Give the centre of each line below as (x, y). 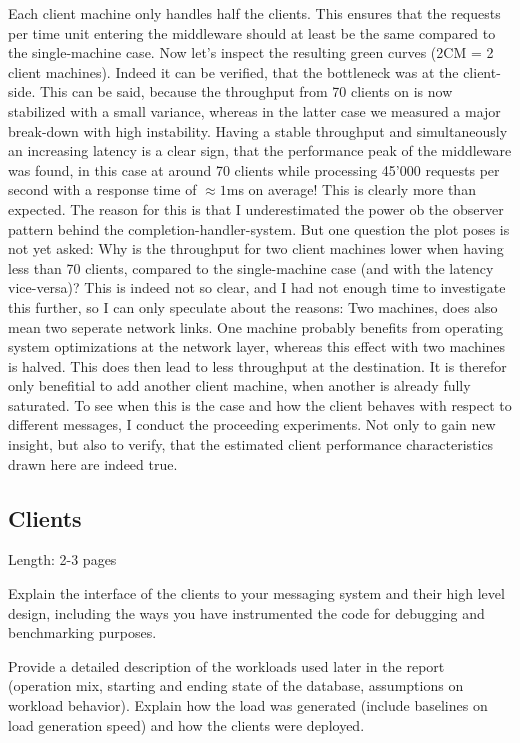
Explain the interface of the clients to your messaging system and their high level (256, 593)
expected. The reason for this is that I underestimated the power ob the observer (256, 208)
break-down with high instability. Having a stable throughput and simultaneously (258, 130)
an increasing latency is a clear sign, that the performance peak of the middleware (260, 150)
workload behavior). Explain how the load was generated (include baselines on (248, 705)
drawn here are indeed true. (93, 463)
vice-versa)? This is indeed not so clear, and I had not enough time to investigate (257, 287)
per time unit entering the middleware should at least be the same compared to (252, 32)
